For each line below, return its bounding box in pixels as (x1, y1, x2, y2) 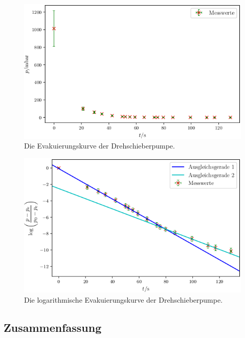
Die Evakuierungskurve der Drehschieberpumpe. (24, 140, 175, 151)
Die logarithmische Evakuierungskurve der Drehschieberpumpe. (24, 294, 223, 305)
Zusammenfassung (4, 319, 102, 335)
